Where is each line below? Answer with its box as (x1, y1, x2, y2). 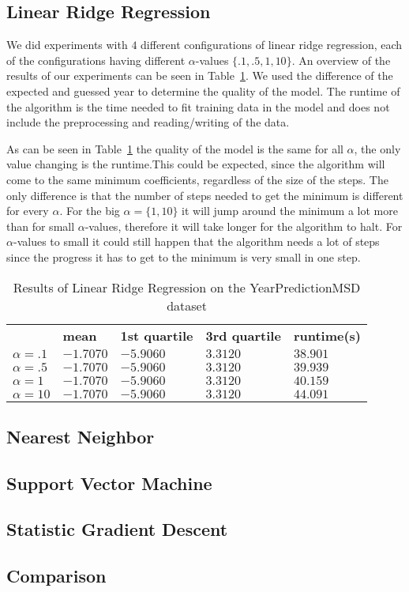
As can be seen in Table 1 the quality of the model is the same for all (6, 140, 343, 156)
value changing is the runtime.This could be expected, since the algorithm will (6, 156, 385, 172)
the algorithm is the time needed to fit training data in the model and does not (6, 98, 390, 115)
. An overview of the (291, 51, 391, 68)
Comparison (6, 564, 107, 588)
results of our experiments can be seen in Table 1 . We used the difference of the (6, 67, 393, 84)
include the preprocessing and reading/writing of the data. (6, 114, 290, 130)
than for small (6, 217, 75, 234)
